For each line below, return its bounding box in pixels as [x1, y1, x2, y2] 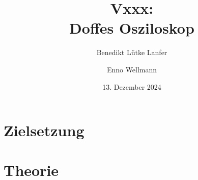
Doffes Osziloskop [69, 17, 194, 38]
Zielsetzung [4, 120, 84, 141]
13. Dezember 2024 [102, 81, 161, 92]
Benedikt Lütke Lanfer [96, 47, 167, 58]
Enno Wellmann [106, 64, 157, 74]
